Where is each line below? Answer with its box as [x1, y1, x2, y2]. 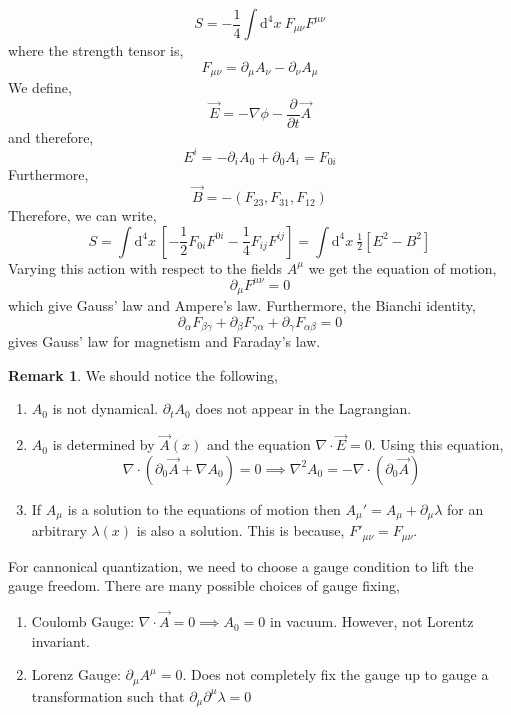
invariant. [31, 630, 90, 651]
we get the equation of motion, [308, 257, 497, 278]
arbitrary [31, 520, 87, 541]
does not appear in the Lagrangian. [195, 398, 412, 419]
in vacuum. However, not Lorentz [269, 611, 474, 632]
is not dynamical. [52, 398, 159, 419]
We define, [8, 77, 72, 98]
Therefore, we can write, [8, 205, 157, 226]
